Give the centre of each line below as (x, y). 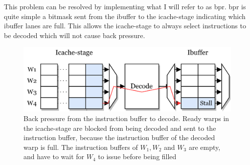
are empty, (205, 147)
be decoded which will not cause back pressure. (75, 35)
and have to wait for (54, 156)
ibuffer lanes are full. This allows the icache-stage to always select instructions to (125, 26)
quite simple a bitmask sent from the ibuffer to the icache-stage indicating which (125, 16)
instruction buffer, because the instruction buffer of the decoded (119, 137)
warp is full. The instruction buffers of (81, 147)
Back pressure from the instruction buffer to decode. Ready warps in (126, 118)
